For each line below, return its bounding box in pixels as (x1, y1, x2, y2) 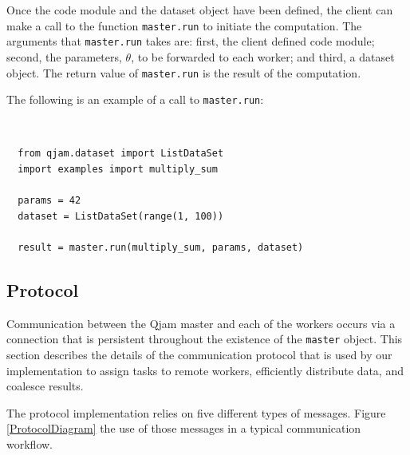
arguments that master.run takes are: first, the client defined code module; (6, 33, 375, 49)
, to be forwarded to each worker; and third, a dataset (131, 48, 395, 65)
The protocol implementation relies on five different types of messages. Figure (6, 404, 386, 421)
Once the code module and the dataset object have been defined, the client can (6, 2, 393, 18)
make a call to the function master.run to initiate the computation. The (6, 17, 362, 34)
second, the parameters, (6, 48, 122, 65)
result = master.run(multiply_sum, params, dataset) (18, 242, 304, 254)
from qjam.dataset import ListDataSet (18, 148, 224, 160)
